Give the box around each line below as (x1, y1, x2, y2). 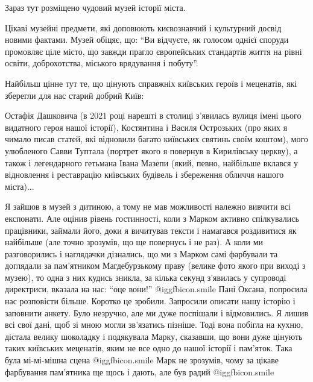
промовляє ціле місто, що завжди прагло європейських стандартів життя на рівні (5, 45, 302, 57)
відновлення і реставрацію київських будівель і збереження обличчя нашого (5, 168, 284, 181)
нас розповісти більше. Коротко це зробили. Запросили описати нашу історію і (5, 295, 296, 307)
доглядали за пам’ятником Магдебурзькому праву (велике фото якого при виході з (5, 259, 306, 272)
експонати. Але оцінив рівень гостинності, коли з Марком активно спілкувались (5, 211, 299, 224)
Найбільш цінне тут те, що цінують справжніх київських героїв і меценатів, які (5, 77, 297, 89)
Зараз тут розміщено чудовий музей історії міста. (5, 1, 186, 13)
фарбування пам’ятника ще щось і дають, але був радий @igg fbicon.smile (5, 365, 274, 378)
